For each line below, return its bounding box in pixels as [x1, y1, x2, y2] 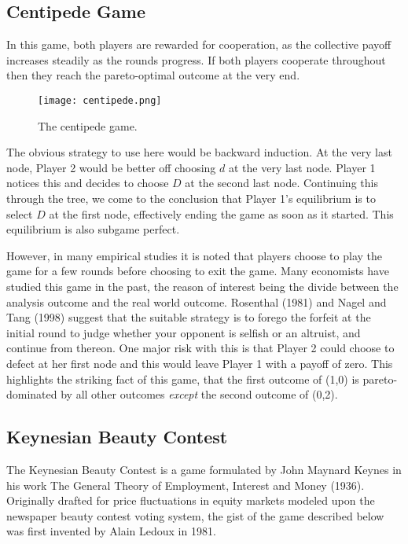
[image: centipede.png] [38, 94, 162, 106]
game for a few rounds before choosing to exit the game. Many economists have [6, 263, 389, 279]
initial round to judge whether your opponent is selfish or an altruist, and [6, 324, 361, 340]
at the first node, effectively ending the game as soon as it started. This [49, 205, 394, 222]
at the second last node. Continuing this [185, 175, 378, 191]
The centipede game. [38, 117, 138, 134]
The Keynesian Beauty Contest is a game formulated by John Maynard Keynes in [6, 461, 402, 477]
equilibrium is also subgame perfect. [6, 221, 180, 237]
